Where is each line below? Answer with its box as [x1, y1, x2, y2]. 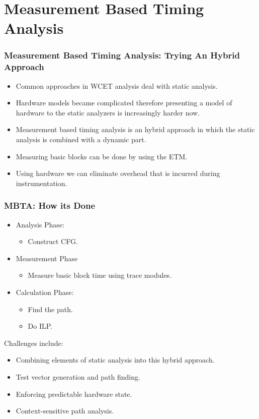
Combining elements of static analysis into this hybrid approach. [16, 354, 215, 365]
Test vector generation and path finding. [16, 372, 140, 382]
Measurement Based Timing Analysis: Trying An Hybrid [4, 49, 240, 62]
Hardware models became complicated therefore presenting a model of [16, 97, 232, 108]
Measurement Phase [16, 253, 78, 263]
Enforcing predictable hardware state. [16, 388, 132, 399]
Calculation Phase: [16, 287, 74, 297]
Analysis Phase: [16, 219, 64, 229]
